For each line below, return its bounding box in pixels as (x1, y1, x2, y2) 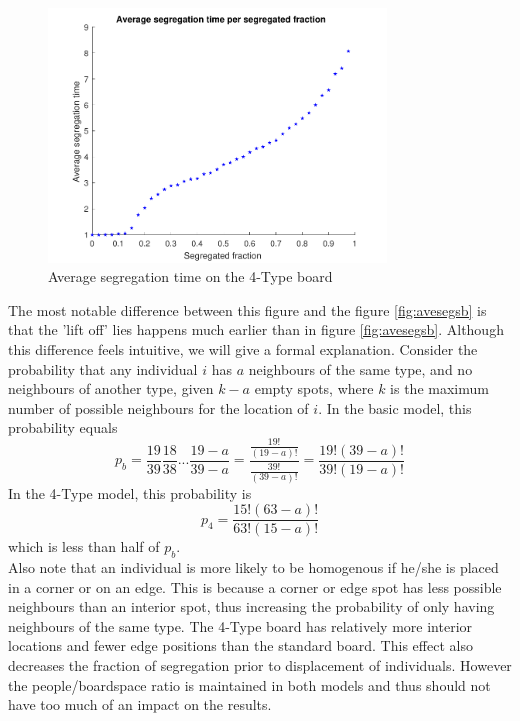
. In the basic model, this (318, 397, 472, 418)
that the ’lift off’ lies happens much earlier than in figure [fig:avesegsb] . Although (8, 319, 504, 340)
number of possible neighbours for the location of (8, 397, 309, 418)
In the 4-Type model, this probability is (8, 482, 252, 503)
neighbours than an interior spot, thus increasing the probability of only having (8, 596, 495, 617)
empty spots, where (254, 378, 374, 399)
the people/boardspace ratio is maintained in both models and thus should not (8, 674, 491, 695)
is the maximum (390, 378, 489, 399)
